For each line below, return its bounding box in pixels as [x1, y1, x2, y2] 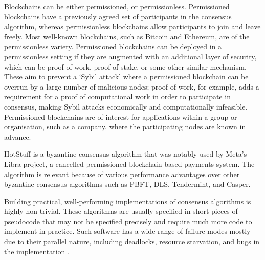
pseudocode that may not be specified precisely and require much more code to [4, 215, 252, 226]
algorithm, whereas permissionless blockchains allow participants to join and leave [4, 21, 261, 32]
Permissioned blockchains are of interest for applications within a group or [4, 111, 237, 122]
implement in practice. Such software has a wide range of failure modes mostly [4, 226, 251, 236]
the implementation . [4, 246, 70, 256]
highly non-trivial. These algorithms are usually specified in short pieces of [4, 206, 238, 216]
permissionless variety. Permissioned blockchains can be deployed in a [4, 41, 222, 52]
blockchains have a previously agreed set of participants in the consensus [4, 11, 232, 21]
